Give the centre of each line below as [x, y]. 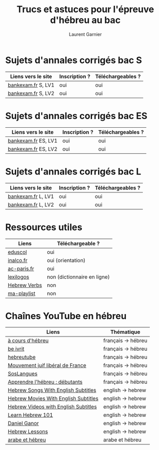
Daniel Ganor [23, 424]
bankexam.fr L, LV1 [31, 196]
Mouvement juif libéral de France [47, 365]
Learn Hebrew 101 [30, 415]
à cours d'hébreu [28, 341]
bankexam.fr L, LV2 [31, 205]
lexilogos [19, 277]
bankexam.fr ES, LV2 [33, 149]
